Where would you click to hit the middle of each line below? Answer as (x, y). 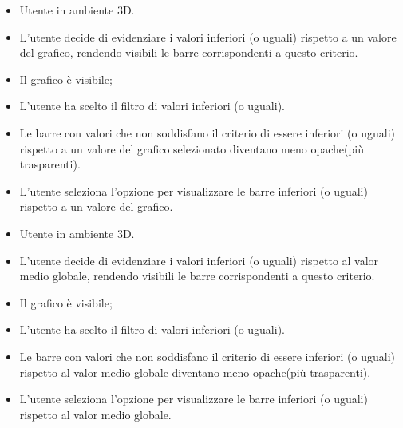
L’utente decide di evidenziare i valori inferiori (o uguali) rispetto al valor (199, 260)
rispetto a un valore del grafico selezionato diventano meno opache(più (192, 148)
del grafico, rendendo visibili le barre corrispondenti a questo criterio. (189, 52)
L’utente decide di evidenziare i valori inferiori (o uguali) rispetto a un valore (208, 36)
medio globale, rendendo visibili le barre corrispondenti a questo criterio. (197, 276)
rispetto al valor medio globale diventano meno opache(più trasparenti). (195, 372)
